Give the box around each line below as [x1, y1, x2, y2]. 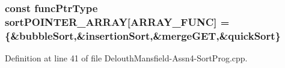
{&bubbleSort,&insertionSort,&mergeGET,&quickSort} [5, 28, 281, 43]
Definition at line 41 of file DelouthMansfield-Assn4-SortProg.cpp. [5, 52, 248, 64]
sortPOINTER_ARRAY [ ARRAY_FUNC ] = [5, 14, 230, 29]
